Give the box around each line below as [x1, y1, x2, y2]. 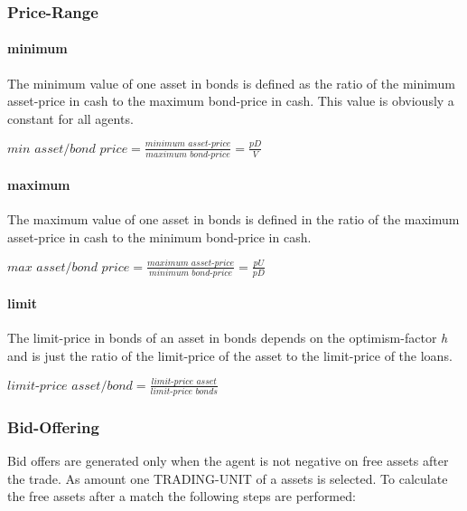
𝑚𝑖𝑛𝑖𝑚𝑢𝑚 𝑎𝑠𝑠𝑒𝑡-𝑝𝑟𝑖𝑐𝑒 [145, 139, 231, 149]
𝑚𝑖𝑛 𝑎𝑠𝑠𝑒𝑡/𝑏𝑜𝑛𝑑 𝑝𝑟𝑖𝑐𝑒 [7, 142, 128, 156]
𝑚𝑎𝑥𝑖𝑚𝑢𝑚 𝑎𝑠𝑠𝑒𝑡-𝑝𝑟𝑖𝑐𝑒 [147, 258, 235, 268]
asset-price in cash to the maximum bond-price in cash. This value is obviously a [7, 91, 454, 110]
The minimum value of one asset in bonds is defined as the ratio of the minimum [7, 73, 455, 92]
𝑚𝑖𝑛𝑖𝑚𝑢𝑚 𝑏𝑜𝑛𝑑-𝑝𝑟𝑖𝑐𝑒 [149, 268, 233, 278]
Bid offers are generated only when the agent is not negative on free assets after [7, 451, 449, 470]
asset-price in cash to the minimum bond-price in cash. [7, 227, 312, 246]
